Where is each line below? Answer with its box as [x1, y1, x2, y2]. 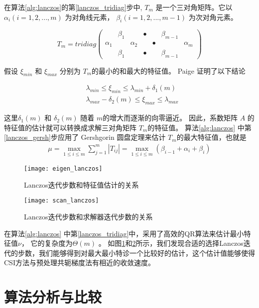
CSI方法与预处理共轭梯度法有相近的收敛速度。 [4, 257, 155, 268]
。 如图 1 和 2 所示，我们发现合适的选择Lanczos [98, 238, 244, 248]
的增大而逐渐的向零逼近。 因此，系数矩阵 [103, 112, 238, 123]
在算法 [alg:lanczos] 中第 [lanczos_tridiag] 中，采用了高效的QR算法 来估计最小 [4, 228, 244, 238]
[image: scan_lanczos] [24, 197, 99, 205]
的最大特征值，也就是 [176, 132, 247, 142]
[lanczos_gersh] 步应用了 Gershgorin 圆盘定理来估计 [4, 132, 166, 142]
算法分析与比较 [4, 287, 102, 307]
